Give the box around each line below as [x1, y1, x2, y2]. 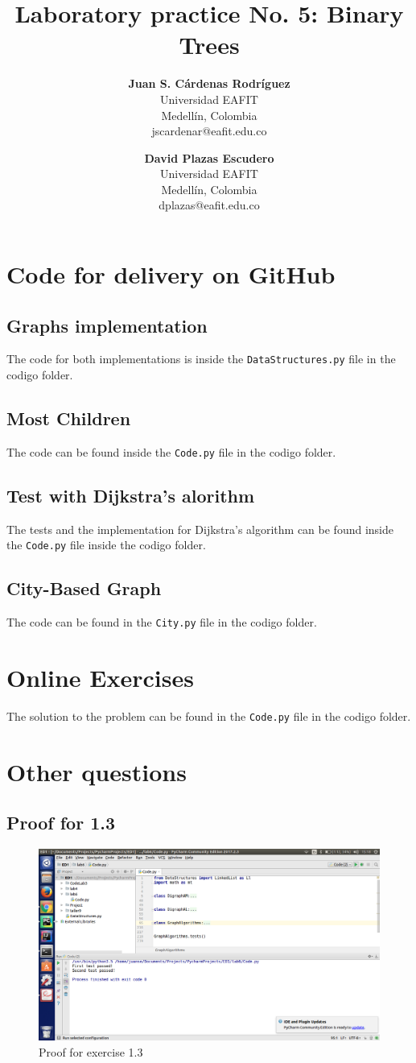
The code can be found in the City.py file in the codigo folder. [6, 614, 317, 631]
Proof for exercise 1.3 [39, 1043, 143, 1060]
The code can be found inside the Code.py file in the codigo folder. [6, 443, 336, 460]
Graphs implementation [6, 312, 208, 337]
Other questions [6, 755, 187, 788]
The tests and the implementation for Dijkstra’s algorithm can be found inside [6, 520, 393, 537]
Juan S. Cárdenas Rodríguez [128, 75, 290, 92]
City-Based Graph [6, 576, 162, 601]
